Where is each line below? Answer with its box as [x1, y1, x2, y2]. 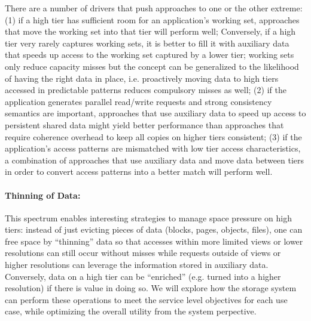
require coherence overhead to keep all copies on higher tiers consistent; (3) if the [5, 130, 302, 143]
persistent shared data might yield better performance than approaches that [5, 118, 284, 131]
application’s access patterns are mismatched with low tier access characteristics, [5, 142, 301, 155]
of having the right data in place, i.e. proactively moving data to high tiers [5, 72, 279, 84]
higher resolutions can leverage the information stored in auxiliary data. [5, 258, 269, 271]
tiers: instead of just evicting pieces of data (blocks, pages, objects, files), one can [5, 223, 303, 236]
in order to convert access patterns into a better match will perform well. [5, 165, 273, 178]
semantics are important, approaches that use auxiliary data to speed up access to [5, 107, 306, 119]
